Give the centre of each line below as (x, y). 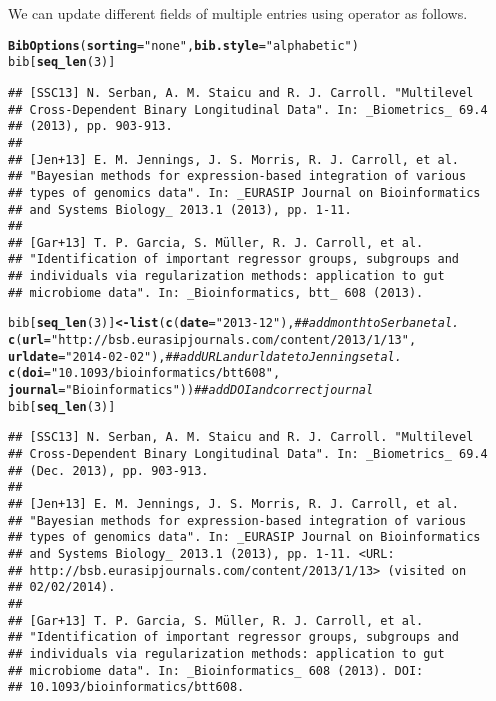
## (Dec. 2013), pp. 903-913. (108, 470)
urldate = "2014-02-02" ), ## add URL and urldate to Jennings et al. (205, 356)
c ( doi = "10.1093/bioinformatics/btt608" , (144, 373)
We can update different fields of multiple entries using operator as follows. (238, 13)
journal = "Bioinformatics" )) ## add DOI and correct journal (191, 390)
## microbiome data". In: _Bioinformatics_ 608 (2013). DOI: (216, 670)
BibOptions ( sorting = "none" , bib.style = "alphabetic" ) (183, 45)
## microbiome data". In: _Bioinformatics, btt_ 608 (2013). (216, 292)
